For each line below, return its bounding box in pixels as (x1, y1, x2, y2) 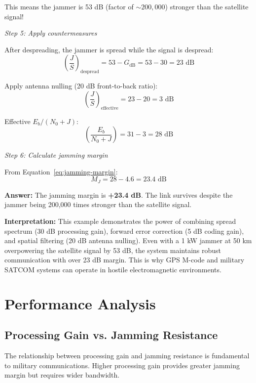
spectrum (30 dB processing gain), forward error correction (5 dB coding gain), (4, 225, 244, 236)
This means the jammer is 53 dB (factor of (4, 1, 134, 11)
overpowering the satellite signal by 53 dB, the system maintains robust (4, 245, 221, 255)
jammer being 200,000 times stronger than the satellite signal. (4, 199, 192, 210)
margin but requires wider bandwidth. (4, 370, 120, 380)
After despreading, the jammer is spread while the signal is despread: (4, 44, 214, 54)
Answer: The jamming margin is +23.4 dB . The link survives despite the (4, 189, 233, 200)
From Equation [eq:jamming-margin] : (4, 166, 118, 176)
